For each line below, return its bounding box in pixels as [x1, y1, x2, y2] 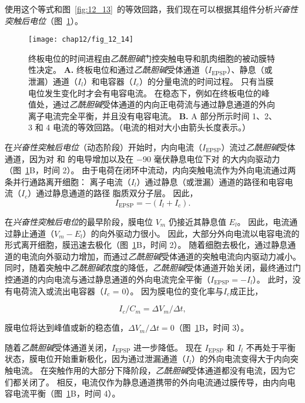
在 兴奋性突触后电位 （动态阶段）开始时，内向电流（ [5, 141, 202, 153]
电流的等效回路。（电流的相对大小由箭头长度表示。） [52, 121, 250, 133]
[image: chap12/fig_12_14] [28, 35, 133, 44]
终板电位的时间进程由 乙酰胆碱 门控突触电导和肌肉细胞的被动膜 [28, 52, 267, 64]
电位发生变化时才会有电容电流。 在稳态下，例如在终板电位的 [28, 86, 262, 99]
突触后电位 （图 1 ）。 [5, 14, 83, 26]
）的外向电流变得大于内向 [191, 352, 290, 365]
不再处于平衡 [246, 341, 296, 353]
